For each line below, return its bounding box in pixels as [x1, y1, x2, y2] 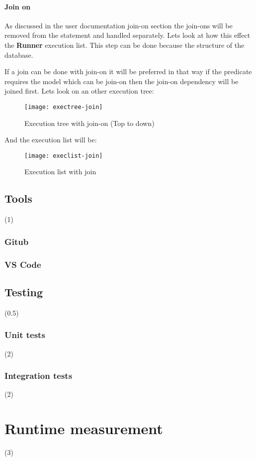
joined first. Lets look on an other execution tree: [4, 86, 154, 96]
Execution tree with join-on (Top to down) [24, 117, 155, 128]
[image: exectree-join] [24, 103, 103, 111]
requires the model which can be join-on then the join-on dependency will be [4, 76, 239, 86]
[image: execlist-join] [24, 152, 103, 159]
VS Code [4, 258, 41, 270]
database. [4, 49, 33, 60]
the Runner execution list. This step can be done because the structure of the [4, 39, 245, 50]
